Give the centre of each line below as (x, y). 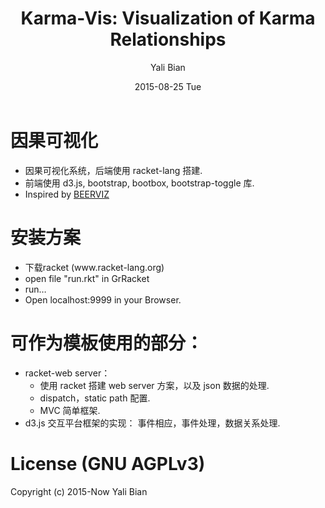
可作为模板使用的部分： (107, 343)
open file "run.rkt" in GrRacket (87, 278)
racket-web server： (67, 373)
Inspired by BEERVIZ (67, 194)
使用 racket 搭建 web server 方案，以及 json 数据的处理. (154, 385)
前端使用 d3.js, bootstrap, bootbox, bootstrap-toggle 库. (139, 183)
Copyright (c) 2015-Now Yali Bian (79, 491)
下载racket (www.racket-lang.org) (94, 267)
